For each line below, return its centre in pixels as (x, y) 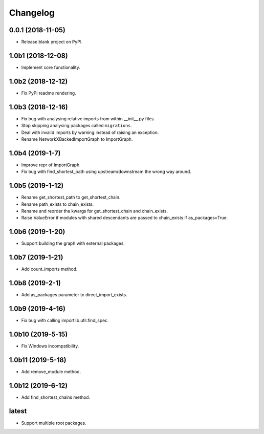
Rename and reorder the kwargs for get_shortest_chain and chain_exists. (95, 211)
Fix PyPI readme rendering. (49, 93)
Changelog (32, 13)
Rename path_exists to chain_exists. (57, 204)
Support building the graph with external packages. (73, 243)
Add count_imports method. (49, 269)
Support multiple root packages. (54, 423)
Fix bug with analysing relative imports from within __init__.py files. (88, 119)
